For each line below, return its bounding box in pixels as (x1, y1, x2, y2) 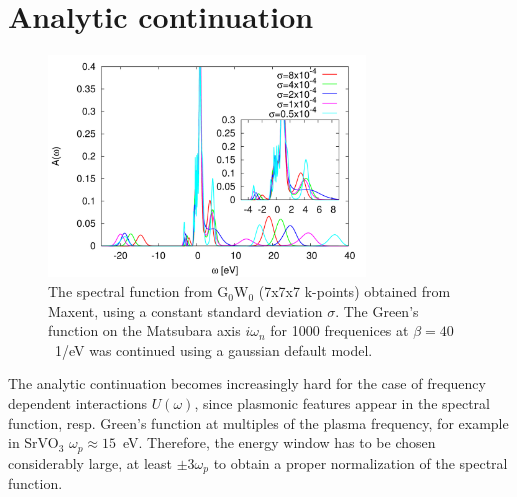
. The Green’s (335, 300, 419, 321)
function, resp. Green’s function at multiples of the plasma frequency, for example (8, 412, 509, 433)
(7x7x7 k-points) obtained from (258, 281, 451, 302)
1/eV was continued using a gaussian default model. (54, 339, 373, 360)
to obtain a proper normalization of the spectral (213, 452, 508, 473)
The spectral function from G (48, 281, 229, 302)
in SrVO (8, 432, 59, 453)
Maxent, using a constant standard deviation (48, 300, 323, 321)
